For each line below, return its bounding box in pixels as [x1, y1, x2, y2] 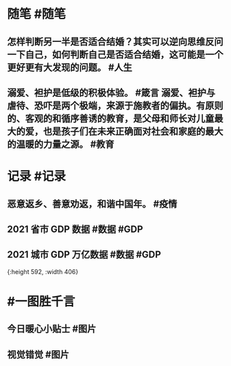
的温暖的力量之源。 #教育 [7, 138, 114, 150]
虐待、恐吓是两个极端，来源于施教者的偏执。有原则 [7, 100, 223, 111]
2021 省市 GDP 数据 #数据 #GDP [7, 223, 143, 235]
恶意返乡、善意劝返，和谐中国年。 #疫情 [7, 198, 178, 209]
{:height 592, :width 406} [7, 267, 79, 275]
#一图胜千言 [7, 293, 75, 309]
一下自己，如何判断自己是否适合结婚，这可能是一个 [7, 49, 223, 60]
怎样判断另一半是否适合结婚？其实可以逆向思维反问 [7, 36, 223, 47]
